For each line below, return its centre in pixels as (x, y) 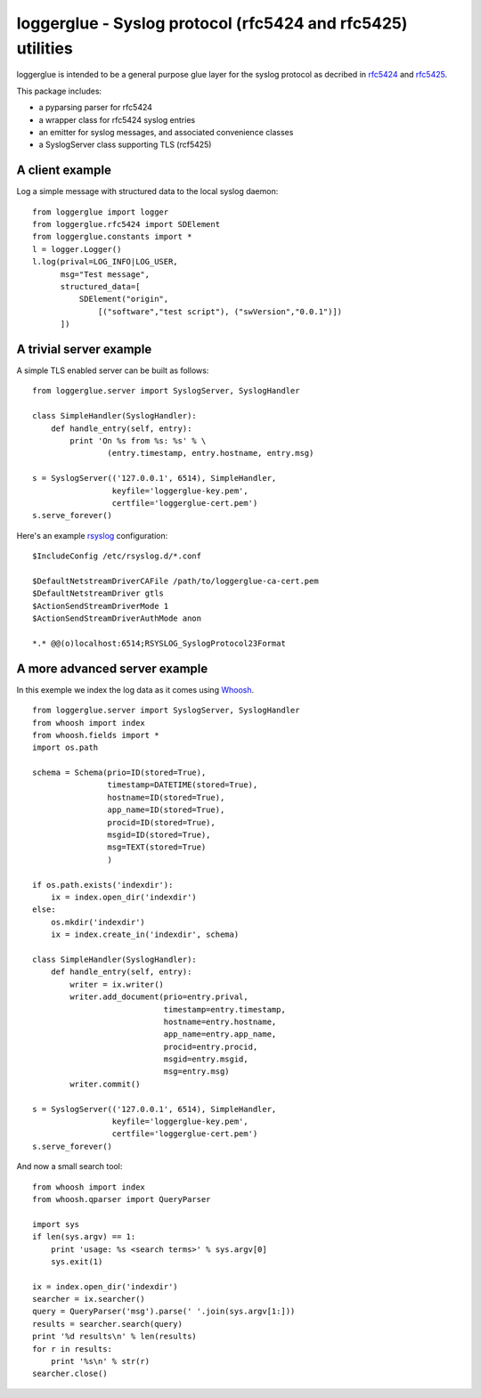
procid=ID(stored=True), (161, 822)
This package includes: (59, 91)
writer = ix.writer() (117, 984)
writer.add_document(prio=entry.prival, (159, 997)
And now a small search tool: (69, 1166)
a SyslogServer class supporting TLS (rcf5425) (125, 145)
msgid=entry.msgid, (206, 1059)
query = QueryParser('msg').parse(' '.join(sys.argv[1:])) (164, 1312)
